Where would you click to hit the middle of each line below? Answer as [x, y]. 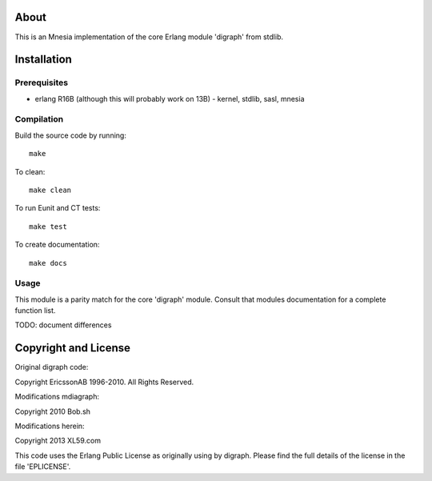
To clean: [30, 171]
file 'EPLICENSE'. [43, 467]
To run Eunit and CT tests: [58, 208]
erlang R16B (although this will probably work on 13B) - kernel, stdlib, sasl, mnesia [170, 98]
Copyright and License [73, 348]
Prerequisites [41, 82]
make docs [48, 263]
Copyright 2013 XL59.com [58, 441]
